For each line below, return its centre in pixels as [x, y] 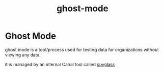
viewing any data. [23, 55]
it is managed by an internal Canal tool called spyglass [60, 64]
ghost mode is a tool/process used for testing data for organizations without [82, 49]
